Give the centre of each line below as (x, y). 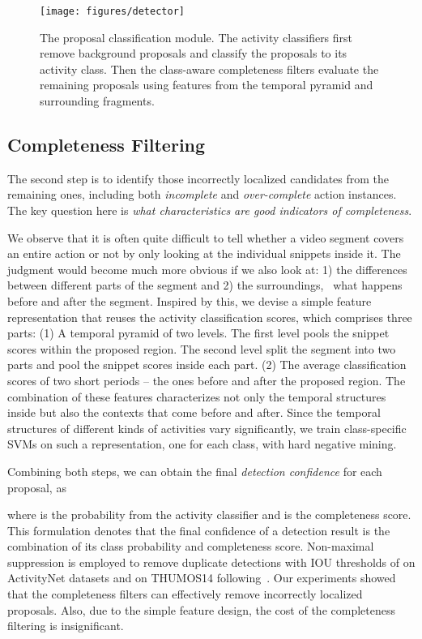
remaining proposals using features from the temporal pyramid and (207, 85)
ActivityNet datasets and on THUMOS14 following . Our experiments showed (202, 578)
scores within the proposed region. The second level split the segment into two (202, 348)
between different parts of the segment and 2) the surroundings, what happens (205, 285)
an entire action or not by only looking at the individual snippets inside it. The (204, 253)
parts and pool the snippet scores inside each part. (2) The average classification (207, 365)
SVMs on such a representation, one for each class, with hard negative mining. (202, 444)
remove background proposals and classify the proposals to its (194, 53)
